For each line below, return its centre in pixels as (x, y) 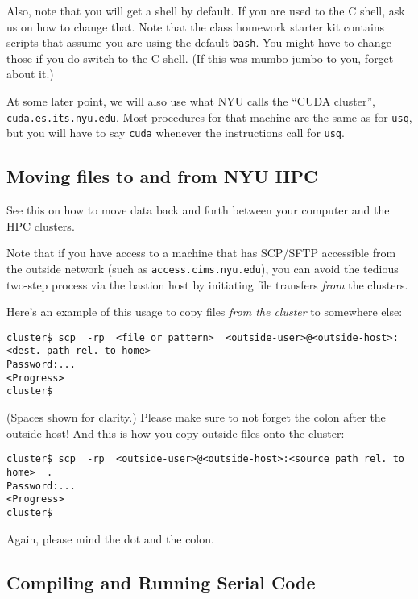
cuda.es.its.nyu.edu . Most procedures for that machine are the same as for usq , (209, 116)
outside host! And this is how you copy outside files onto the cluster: (176, 433)
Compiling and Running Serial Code (161, 582)
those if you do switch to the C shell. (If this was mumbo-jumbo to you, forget (200, 58)
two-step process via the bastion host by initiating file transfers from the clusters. (207, 284)
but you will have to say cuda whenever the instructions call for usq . (176, 133)
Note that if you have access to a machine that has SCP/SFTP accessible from (201, 253)
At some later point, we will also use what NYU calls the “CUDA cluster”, (191, 101)
